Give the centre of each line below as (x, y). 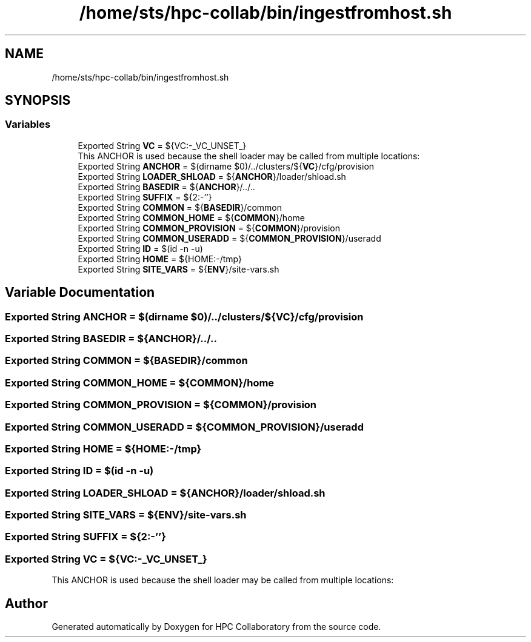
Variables (28, 124)
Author (26, 603)
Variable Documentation (80, 293)
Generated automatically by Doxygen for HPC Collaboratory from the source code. (216, 627)
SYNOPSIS (38, 101)
